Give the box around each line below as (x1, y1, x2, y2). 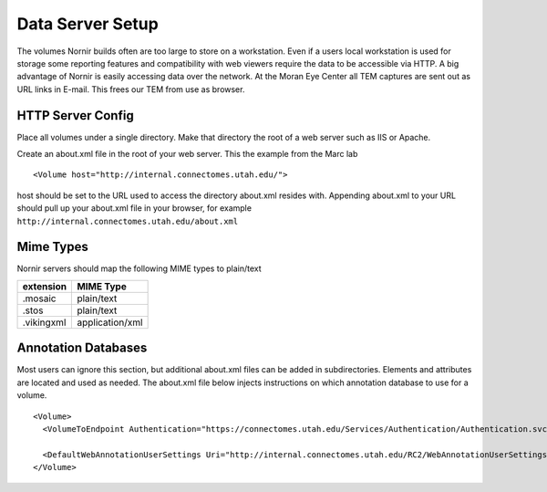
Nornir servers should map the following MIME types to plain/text (16, 263, 262, 274)
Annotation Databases (16, 340, 148, 356)
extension (22, 279, 67, 292)
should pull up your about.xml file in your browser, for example (16, 203, 253, 214)
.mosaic (22, 292, 57, 305)
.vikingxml (22, 316, 67, 329)
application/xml (77, 316, 143, 329)
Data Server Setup (16, 14, 159, 34)
